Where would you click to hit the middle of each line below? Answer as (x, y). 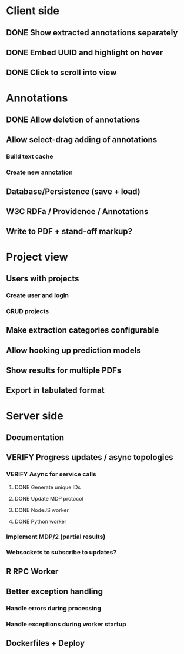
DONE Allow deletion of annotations (73, 119)
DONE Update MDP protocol (49, 498)
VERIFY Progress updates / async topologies (90, 457)
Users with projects (43, 278)
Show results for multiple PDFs (64, 370)
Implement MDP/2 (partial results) (56, 537)
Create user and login (38, 295)
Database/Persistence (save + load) (73, 191)
